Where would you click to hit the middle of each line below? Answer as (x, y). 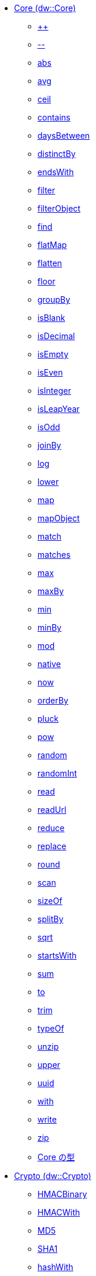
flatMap (52, 245)
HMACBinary (62, 1194)
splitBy (51, 919)
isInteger (54, 391)
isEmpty (53, 354)
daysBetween (64, 135)
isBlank (52, 318)
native (49, 664)
